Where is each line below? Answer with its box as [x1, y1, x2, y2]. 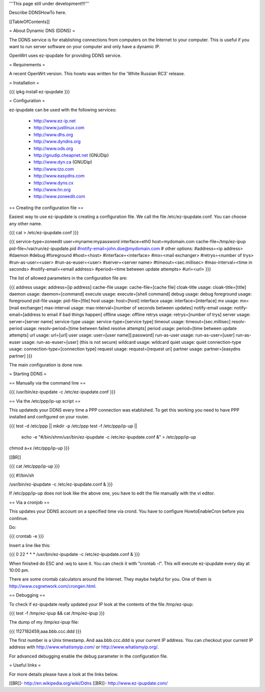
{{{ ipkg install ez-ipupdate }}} [9, 88, 70, 94]
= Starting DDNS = [9, 371, 47, 377]
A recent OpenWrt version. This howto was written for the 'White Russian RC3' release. [9, 71, 185, 77]
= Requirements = [9, 61, 46, 67]
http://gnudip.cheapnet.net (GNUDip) [33, 152, 109, 158]
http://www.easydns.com [33, 173, 85, 179]
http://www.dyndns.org [33, 138, 81, 144]
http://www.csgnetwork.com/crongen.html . [9, 583, 97, 589]
